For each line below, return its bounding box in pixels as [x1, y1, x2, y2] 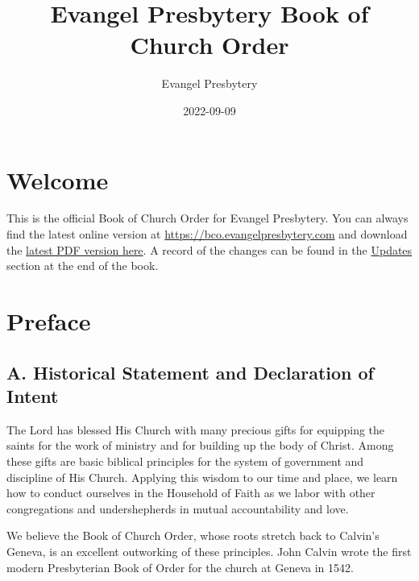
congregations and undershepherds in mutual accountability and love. [6, 500, 349, 517]
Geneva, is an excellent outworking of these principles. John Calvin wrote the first [6, 542, 412, 559]
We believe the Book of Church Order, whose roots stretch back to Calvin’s [6, 527, 380, 544]
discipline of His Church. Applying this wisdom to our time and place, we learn [6, 468, 398, 485]
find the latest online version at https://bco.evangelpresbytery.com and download [6, 226, 408, 243]
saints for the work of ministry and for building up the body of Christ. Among [6, 437, 394, 454]
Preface [6, 305, 91, 337]
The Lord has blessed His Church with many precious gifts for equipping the [6, 421, 385, 438]
